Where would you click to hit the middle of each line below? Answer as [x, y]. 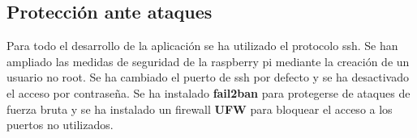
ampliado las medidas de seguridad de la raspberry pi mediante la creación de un [208, 61]
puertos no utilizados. [60, 125]
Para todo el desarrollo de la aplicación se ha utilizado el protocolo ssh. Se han [202, 46]
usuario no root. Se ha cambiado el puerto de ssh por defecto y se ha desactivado [208, 77]
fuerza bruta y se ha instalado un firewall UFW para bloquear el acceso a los [200, 109]
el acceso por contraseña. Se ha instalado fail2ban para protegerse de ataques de [208, 92]
